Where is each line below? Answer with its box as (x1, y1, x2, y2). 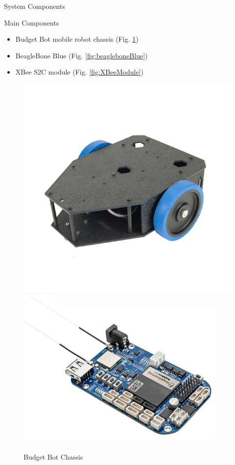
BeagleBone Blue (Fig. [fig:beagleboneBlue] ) (15, 50, 148, 60)
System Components (4, 1, 65, 11)
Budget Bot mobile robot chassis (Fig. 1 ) (15, 34, 139, 44)
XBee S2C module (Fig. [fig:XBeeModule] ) (15, 67, 143, 77)
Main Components (4, 17, 59, 27)
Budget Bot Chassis (23, 452, 83, 462)
